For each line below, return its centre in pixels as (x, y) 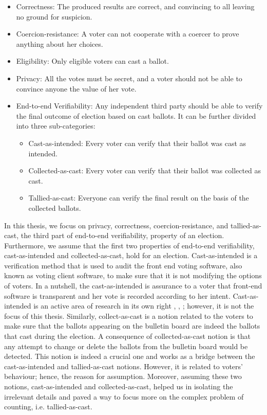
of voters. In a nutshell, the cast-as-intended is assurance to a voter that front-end (133, 286)
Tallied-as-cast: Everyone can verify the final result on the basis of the (139, 198)
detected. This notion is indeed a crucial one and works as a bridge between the (130, 356)
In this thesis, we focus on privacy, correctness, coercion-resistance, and (116, 225)
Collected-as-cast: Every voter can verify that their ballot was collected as (145, 170)
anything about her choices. (60, 43)
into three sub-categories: (56, 126)
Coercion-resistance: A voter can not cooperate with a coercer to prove (128, 34)
